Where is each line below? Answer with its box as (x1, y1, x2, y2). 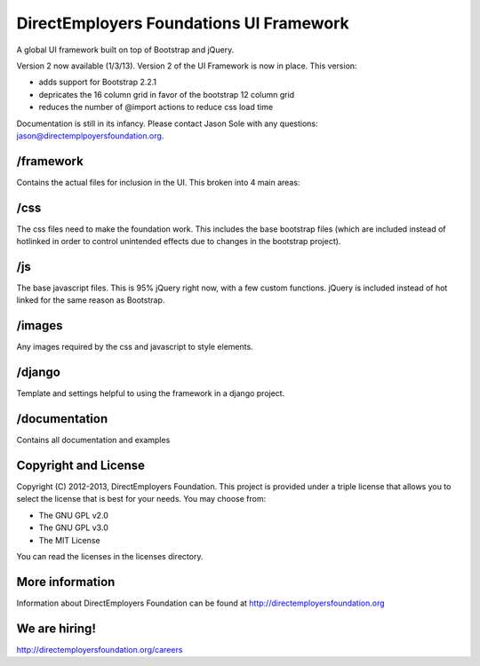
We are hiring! (16, 621, 97, 636)
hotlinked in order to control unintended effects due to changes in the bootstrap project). (16, 236, 341, 247)
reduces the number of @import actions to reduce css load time (38, 102, 274, 113)
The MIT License (38, 535, 101, 545)
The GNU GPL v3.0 (38, 522, 108, 533)
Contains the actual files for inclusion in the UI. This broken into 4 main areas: (16, 177, 300, 187)
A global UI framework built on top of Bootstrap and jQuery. (16, 44, 235, 55)
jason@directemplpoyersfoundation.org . (16, 130, 164, 141)
